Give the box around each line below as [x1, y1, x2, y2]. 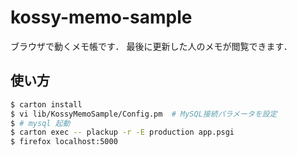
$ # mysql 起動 [10, 118, 71, 128]
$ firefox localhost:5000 [10, 137, 118, 147]
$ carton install [10, 99, 83, 110]
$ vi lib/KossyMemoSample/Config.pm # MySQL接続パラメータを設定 [10, 109, 278, 119]
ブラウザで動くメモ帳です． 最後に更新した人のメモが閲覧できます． [10, 40, 293, 52]
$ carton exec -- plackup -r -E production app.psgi [10, 127, 235, 138]
